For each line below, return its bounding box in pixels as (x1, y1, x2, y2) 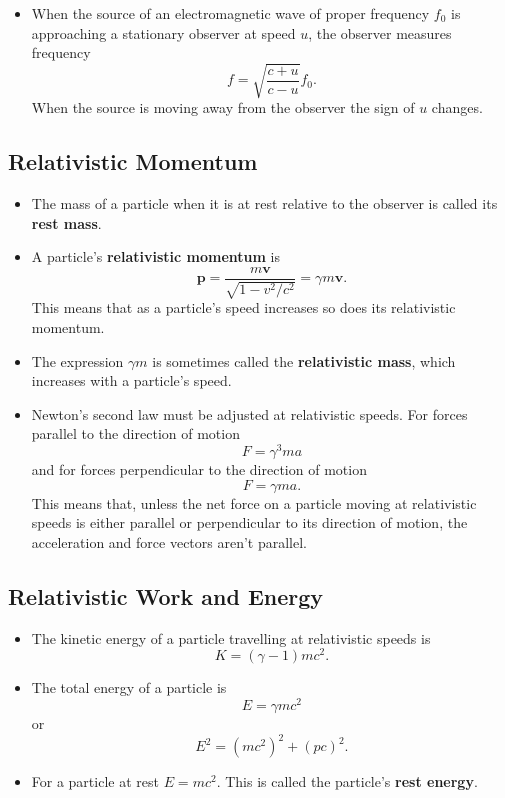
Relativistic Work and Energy (8, 580, 324, 611)
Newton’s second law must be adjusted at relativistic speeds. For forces (31, 403, 468, 424)
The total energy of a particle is (31, 677, 227, 698)
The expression (31, 350, 124, 371)
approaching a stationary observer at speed (31, 22, 296, 43)
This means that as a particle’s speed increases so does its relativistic (31, 297, 456, 318)
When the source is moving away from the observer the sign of (31, 97, 415, 118)
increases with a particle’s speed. (31, 370, 232, 391)
